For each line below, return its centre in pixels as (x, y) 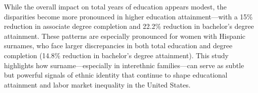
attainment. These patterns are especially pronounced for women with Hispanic (125, 36)
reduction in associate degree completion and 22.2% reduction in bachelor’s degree (129, 26)
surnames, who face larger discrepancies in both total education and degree (118, 46)
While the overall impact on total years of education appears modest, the (115, 6)
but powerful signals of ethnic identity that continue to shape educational (116, 75)
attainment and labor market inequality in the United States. (97, 84)
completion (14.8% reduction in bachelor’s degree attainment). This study (116, 55)
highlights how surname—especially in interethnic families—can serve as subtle (124, 65)
